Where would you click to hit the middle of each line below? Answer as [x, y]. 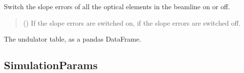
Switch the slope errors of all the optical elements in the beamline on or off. [117, 6]
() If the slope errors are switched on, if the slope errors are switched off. [132, 22]
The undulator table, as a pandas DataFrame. [73, 39]
